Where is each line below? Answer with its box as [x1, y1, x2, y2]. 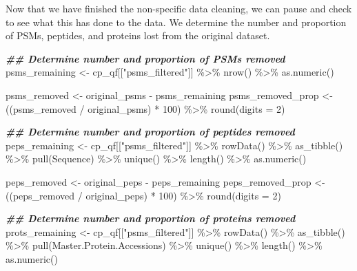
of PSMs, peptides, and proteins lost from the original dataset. [6, 28, 270, 43]
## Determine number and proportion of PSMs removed [6, 51, 285, 65]
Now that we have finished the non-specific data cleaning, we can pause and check [6, 1, 352, 15]
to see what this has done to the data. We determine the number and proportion [6, 14, 347, 29]
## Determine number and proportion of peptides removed [6, 124, 295, 139]
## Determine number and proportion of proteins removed [6, 211, 296, 226]
